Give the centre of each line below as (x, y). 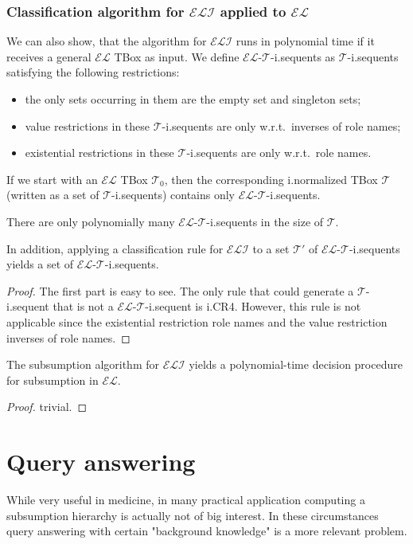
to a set (271, 248)
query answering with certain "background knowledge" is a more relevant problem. (207, 531)
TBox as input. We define (177, 56)
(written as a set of (53, 195)
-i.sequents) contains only (173, 195)
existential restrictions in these (99, 153)
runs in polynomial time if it (305, 41)
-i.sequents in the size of (265, 221)
